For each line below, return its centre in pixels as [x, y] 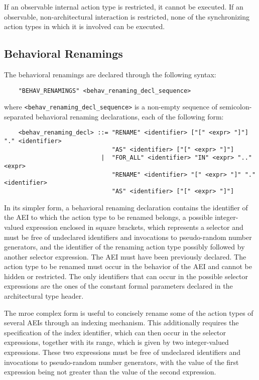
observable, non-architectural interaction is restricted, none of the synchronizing [127, 16]
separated [19, 116]
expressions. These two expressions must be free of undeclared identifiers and [122, 352]
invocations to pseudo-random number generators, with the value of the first [121, 362]
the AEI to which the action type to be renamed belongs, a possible [108, 217]
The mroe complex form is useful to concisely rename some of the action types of [129, 312]
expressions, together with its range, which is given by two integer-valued [116, 342]
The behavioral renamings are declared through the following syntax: [110, 74]
